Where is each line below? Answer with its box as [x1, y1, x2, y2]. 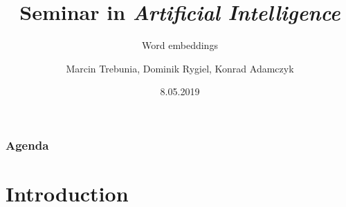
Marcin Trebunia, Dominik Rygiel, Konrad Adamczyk [66, 61, 294, 75]
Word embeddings [142, 38, 218, 52]
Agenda [6, 136, 49, 153]
